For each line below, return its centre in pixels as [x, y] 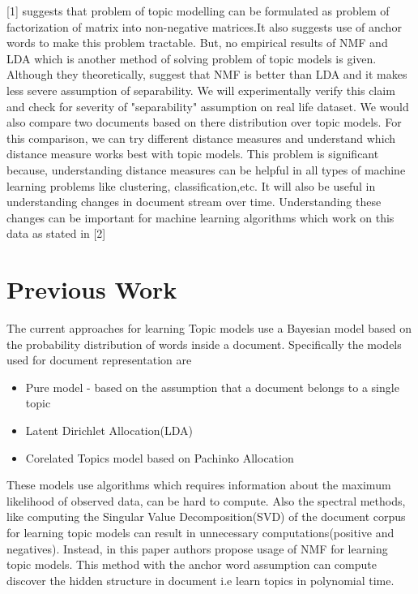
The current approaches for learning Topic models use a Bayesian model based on [209, 328]
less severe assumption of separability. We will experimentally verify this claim [201, 90]
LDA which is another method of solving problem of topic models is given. [192, 58]
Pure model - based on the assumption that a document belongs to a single [212, 387]
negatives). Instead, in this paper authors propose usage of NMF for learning [197, 548]
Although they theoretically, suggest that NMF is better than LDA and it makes [207, 74]
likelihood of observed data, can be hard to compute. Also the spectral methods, [206, 500]
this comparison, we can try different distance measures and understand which [201, 138]
